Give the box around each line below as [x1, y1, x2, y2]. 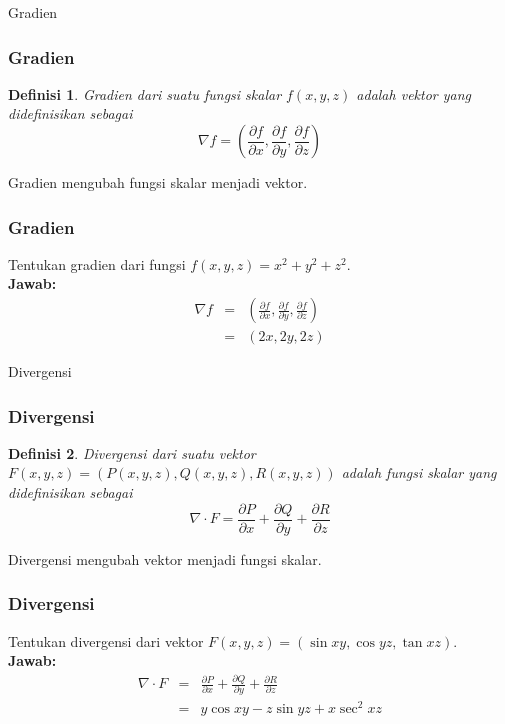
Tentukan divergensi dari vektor [8, 630, 204, 651]
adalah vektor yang [356, 83, 471, 104]
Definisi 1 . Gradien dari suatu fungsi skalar [8, 83, 282, 104]
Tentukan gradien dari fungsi [8, 253, 186, 274]
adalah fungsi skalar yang [341, 462, 497, 483]
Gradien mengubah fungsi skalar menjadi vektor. [8, 172, 308, 192]
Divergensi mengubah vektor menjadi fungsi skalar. [8, 548, 322, 569]
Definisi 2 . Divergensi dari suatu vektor [8, 442, 256, 463]
